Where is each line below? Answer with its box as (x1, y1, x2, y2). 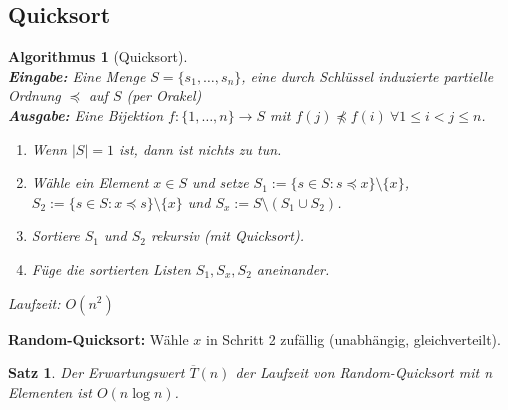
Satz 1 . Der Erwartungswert (8, 362, 185, 383)
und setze (192, 172, 249, 193)
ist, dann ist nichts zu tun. (118, 138, 282, 159)
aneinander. (256, 258, 330, 279)
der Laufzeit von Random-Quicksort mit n (235, 362, 493, 383)
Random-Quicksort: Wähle (8, 328, 189, 349)
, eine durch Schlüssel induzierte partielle (241, 65, 494, 86)
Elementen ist (8, 381, 92, 402)
